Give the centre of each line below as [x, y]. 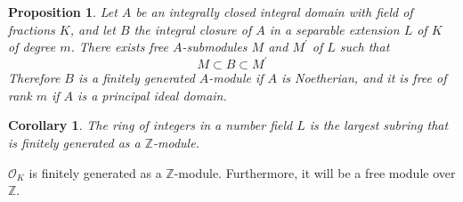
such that [365, 47]
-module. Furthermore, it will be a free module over [315, 172]
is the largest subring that [379, 125]
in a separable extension [334, 29]
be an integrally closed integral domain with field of [274, 12]
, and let [93, 29]
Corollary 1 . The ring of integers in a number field [150, 125]
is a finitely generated [137, 78]
